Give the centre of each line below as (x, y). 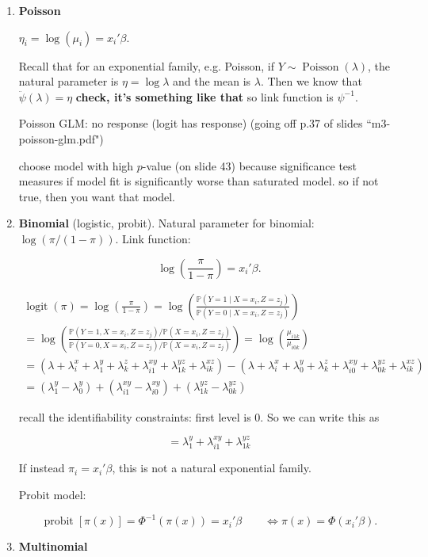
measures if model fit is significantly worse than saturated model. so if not (199, 181)
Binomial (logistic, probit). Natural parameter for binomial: (166, 223)
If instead (42, 468)
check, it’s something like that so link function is (204, 96)
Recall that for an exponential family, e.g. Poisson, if (147, 65)
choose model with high (76, 165)
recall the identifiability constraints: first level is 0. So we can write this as (199, 416)
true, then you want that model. (97, 196)
